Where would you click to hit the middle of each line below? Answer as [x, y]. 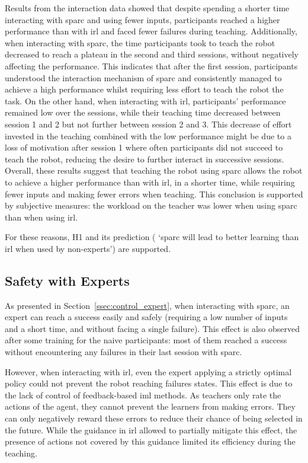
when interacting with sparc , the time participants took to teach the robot [140, 42]
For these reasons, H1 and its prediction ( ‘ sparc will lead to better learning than [152, 237]
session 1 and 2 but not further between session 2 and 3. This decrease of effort [148, 124]
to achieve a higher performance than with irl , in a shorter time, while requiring [150, 182]
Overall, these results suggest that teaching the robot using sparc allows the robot [154, 170]
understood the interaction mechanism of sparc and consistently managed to [143, 77]
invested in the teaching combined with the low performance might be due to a [148, 135]
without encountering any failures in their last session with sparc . [123, 352]
